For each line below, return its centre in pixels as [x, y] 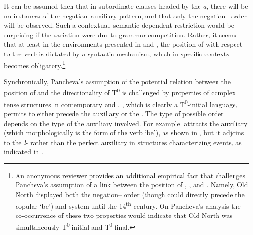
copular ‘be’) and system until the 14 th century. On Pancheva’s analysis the [128, 205]
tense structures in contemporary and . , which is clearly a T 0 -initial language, [121, 103]
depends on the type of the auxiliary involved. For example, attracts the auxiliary [126, 123]
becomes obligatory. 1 [35, 64]
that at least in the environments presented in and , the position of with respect [123, 44]
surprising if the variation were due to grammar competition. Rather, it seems [120, 34]
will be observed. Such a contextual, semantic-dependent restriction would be [119, 25]
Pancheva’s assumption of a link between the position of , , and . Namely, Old [132, 185]
